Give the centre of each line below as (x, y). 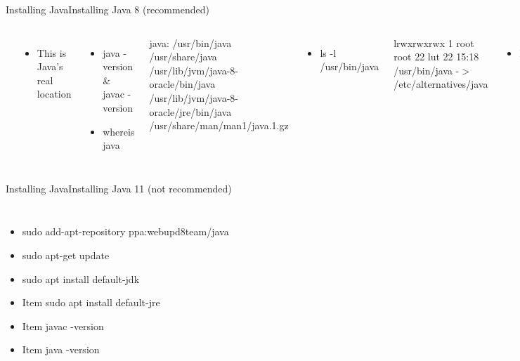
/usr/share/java (183, 57)
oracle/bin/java (182, 84)
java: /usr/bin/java (190, 42)
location (54, 94)
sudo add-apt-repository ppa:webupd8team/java (125, 231)
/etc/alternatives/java (441, 84)
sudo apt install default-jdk (81, 278)
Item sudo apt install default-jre (91, 302)
